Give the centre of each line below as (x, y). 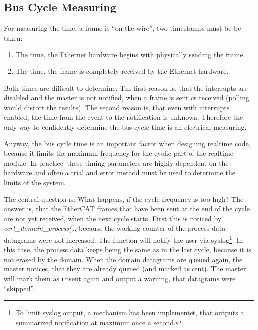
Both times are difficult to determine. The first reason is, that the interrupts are (126, 88)
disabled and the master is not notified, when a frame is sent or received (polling (127, 98)
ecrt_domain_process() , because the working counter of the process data (115, 228)
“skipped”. (19, 288)
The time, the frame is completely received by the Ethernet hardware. (122, 71)
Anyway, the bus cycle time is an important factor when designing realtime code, (127, 143)
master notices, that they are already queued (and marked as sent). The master (125, 269)
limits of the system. (35, 182)
